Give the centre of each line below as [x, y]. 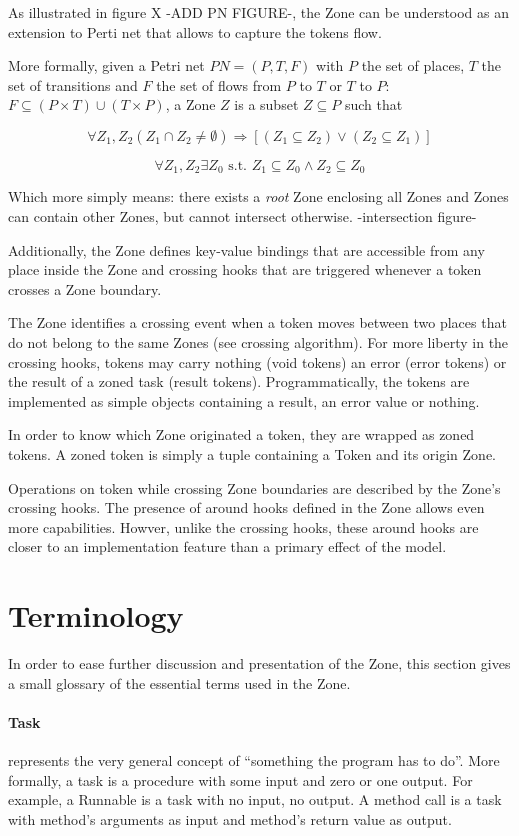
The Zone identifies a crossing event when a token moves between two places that [257, 322]
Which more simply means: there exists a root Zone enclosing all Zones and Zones [258, 196]
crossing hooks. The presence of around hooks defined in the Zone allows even [246, 507]
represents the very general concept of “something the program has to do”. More [254, 760]
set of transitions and [73, 84]
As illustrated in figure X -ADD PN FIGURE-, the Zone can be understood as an [259, 12]
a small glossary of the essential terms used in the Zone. [179, 682]
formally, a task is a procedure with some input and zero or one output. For [240, 779]
